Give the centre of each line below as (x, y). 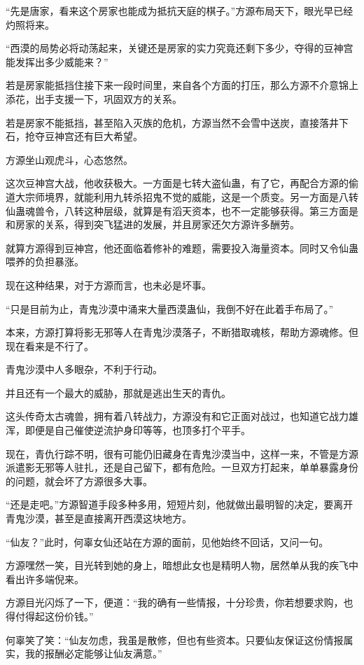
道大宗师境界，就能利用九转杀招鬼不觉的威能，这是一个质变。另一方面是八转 (182, 196)
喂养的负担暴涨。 (45, 261)
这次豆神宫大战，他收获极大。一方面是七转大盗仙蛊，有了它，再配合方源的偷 (182, 183)
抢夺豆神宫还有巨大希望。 (84, 136)
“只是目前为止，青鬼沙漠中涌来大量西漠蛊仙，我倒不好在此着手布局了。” (170, 308)
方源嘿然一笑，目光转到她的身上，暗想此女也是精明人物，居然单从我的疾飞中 (182, 565)
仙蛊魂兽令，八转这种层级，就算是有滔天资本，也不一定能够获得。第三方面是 (182, 210)
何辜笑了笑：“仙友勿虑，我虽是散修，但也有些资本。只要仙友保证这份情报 (175, 639)
